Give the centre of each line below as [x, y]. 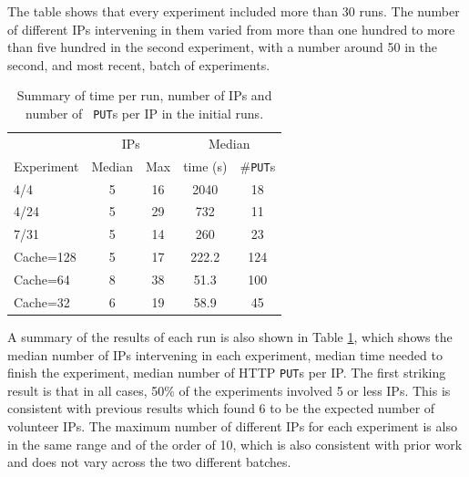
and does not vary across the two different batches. [149, 462]
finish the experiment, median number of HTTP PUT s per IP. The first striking [227, 373]
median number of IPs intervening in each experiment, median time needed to [225, 354]
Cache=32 [42, 301]
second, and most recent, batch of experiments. [139, 64]
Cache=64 [42, 279]
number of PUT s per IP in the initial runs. [145, 113]
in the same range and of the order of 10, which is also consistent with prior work [235, 444]
